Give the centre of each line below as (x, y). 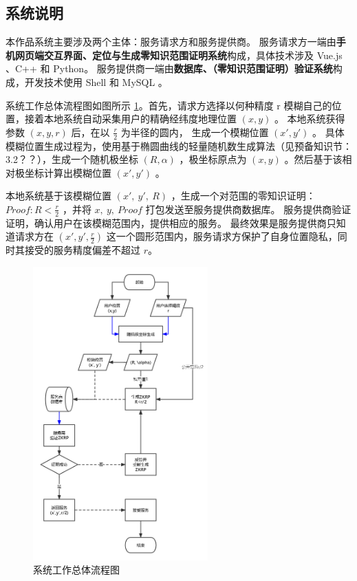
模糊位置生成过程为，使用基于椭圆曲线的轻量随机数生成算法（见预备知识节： (179, 145)
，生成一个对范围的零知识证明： (243, 196)
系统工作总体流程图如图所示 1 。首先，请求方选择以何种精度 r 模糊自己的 (169, 105)
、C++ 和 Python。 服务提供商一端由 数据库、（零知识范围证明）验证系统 (169, 68)
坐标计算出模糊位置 (68, 172)
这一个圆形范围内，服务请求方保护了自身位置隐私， (222, 236)
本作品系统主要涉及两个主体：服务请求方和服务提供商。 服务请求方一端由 (171, 42)
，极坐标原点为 (213, 159)
